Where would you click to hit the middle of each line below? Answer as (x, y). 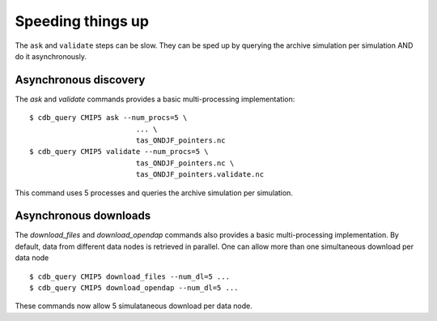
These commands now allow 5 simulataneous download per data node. (134, 306)
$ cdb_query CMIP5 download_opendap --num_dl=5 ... (134, 288)
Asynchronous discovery (80, 80)
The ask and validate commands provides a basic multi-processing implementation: (155, 99)
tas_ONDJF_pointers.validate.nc (200, 175)
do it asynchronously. (51, 56)
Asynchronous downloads (83, 216)
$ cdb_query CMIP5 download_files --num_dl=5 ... (130, 276)
